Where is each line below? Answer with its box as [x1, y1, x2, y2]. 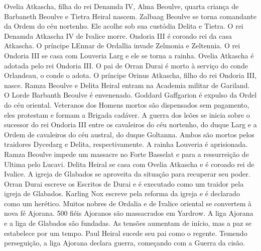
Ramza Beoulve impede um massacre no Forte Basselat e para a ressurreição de [4, 148, 249, 159]
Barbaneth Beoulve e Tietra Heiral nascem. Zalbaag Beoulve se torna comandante [4, 11, 256, 21]
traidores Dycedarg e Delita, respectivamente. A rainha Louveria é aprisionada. [4, 139, 248, 149]
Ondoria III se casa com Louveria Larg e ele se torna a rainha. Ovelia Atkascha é [4, 50, 254, 60]
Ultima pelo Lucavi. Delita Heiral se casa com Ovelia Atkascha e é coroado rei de [4, 158, 254, 169]
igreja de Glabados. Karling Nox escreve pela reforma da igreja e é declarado [4, 188, 240, 199]
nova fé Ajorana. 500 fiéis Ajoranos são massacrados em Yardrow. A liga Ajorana [4, 208, 253, 218]
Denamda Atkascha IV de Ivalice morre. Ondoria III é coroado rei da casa [4, 30, 232, 41]
